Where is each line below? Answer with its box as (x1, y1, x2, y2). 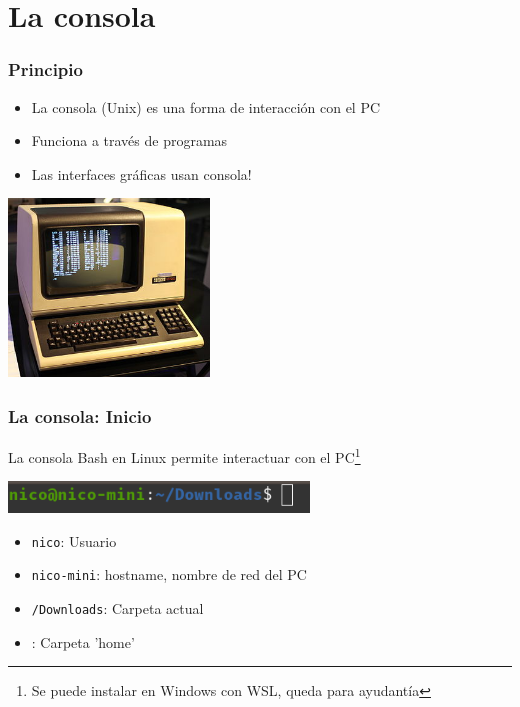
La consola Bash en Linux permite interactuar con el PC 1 (8, 444, 361, 467)
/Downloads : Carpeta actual (31, 598, 204, 619)
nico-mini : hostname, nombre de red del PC (31, 564, 307, 585)
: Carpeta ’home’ (31, 631, 135, 652)
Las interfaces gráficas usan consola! (31, 163, 252, 184)
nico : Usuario (31, 530, 117, 551)
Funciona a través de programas (31, 130, 228, 151)
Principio (8, 57, 83, 82)
